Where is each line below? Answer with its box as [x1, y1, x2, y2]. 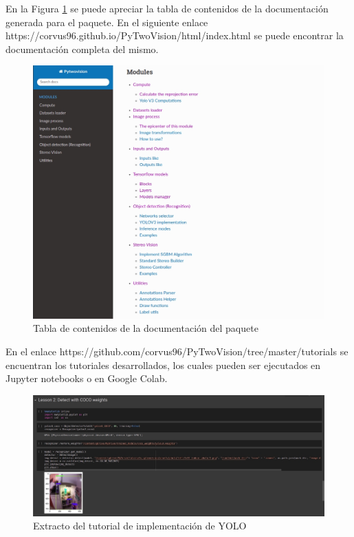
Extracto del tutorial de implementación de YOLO [33, 518, 247, 533]
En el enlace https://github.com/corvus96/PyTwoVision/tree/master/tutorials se [5, 344, 349, 359]
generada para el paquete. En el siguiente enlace [5, 14, 208, 29]
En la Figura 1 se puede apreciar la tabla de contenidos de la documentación [5, 1, 329, 15]
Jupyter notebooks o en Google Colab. [5, 371, 168, 386]
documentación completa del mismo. [5, 41, 159, 56]
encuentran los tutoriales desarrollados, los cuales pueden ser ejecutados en [5, 357, 321, 372]
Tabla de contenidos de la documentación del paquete [33, 321, 258, 335]
